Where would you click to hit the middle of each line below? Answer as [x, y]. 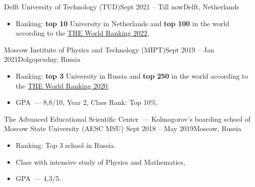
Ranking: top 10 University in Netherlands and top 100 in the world [122, 23]
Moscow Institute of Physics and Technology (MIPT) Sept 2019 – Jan [109, 49]
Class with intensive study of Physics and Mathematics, [100, 162]
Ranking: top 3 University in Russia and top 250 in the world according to [132, 75]
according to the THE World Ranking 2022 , [82, 33]
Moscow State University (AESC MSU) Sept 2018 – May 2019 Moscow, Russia [123, 128]
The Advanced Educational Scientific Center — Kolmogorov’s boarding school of [127, 118]
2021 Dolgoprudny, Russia [42, 59]
